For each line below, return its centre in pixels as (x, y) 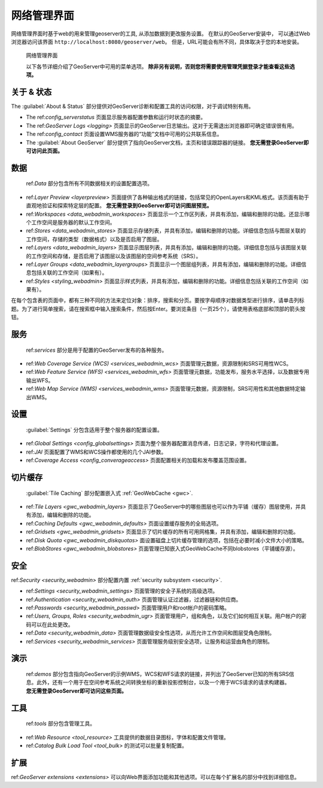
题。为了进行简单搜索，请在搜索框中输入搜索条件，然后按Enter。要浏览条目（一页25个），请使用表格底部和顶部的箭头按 (158, 309)
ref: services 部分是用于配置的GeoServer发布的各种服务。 (97, 350)
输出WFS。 (40, 380)
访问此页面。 (47, 150)
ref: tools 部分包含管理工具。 (61, 724)
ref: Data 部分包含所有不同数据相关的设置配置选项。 (89, 183)
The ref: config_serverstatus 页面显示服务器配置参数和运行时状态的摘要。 (116, 117)
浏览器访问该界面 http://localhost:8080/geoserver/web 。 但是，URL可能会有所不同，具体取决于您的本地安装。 (157, 41)
